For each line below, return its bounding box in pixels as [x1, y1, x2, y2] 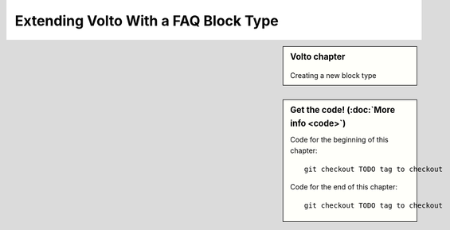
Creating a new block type [290, 71, 377, 80]
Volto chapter [290, 51, 346, 62]
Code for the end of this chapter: [290, 182, 398, 192]
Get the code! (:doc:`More [290, 104, 396, 115]
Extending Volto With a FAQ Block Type [14, 12, 279, 29]
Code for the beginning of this [290, 134, 389, 144]
